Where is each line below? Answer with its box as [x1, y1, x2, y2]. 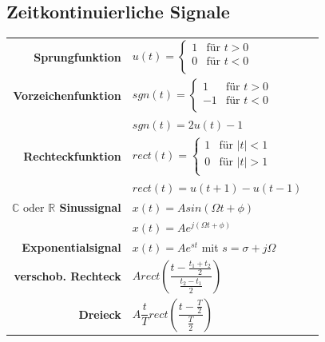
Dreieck [78, 306, 121, 323]
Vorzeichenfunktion [13, 86, 121, 103]
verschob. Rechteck [14, 268, 121, 284]
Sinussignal [59, 198, 121, 215]
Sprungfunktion [34, 48, 121, 65]
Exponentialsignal [22, 238, 121, 255]
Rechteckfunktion [23, 147, 121, 164]
